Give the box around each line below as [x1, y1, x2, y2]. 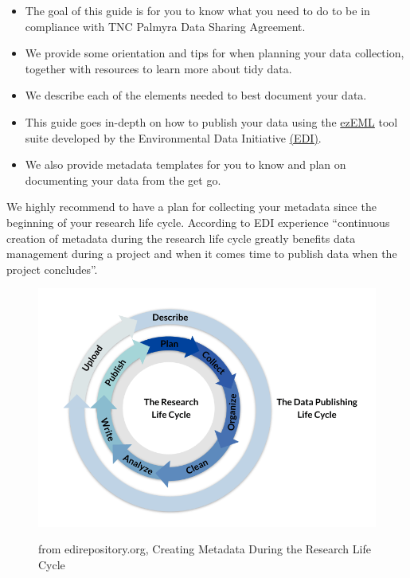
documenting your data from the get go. [25, 171, 221, 188]
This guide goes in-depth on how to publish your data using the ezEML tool [25, 113, 398, 130]
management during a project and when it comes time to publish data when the [6, 245, 397, 262]
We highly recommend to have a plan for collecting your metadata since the [6, 198, 377, 215]
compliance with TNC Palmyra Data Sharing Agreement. [25, 18, 306, 34]
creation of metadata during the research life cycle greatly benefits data [6, 229, 356, 246]
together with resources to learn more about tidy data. [25, 60, 292, 76]
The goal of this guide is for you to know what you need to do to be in [25, 2, 370, 18]
